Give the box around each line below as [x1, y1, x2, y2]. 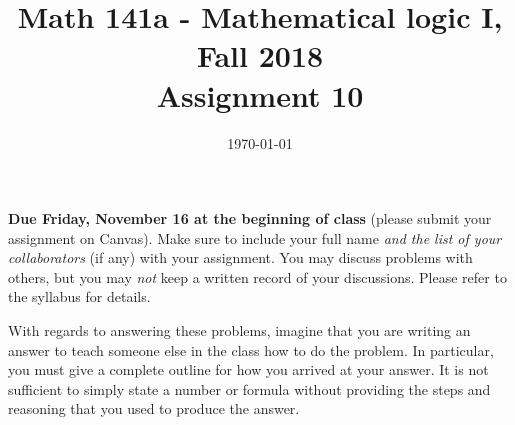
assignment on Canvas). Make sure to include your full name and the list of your [8, 227, 502, 248]
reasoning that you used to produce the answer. [8, 398, 300, 419]
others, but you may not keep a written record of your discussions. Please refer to [8, 266, 507, 287]
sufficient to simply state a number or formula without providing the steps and [8, 378, 491, 399]
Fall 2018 [196, 35, 324, 76]
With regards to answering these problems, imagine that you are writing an [8, 320, 471, 341]
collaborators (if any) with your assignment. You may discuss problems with [8, 247, 473, 268]
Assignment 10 [156, 74, 364, 115]
